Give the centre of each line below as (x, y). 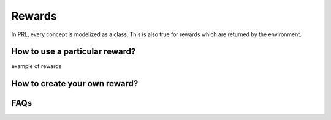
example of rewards (36, 66)
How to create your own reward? (75, 84)
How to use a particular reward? (74, 52)
